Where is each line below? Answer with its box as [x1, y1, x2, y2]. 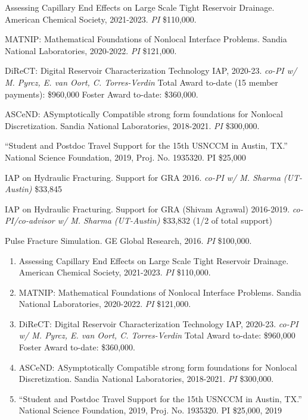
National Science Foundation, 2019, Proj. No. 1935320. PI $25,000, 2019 [18, 404, 282, 416]
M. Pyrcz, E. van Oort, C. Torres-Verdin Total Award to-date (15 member [5, 76, 278, 88]
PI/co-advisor [5, 214, 55, 227]
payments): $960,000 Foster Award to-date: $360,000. [5, 87, 198, 100]
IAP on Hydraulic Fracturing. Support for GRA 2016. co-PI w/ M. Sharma [5, 171, 281, 183]
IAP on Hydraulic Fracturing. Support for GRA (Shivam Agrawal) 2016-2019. [5, 202, 290, 215]
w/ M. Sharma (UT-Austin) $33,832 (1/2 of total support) [57, 214, 272, 227]
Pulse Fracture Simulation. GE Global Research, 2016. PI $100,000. [5, 234, 252, 246]
